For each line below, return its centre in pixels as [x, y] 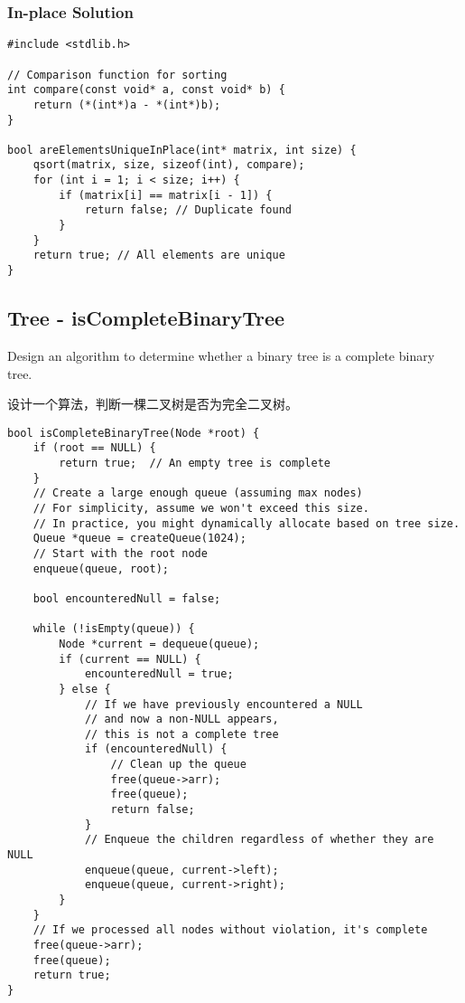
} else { [85, 689]
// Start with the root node [120, 553]
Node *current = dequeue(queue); [159, 643]
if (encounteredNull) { [156, 749]
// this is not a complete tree [181, 734]
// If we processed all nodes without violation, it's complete [230, 930]
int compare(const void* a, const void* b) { [146, 90]
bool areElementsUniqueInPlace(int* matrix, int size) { [182, 150]
